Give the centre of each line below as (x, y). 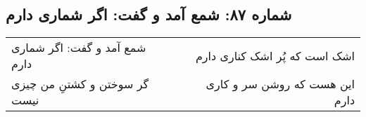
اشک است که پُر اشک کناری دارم (275, 55)
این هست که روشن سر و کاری (280, 84)
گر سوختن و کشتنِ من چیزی (80, 84)
